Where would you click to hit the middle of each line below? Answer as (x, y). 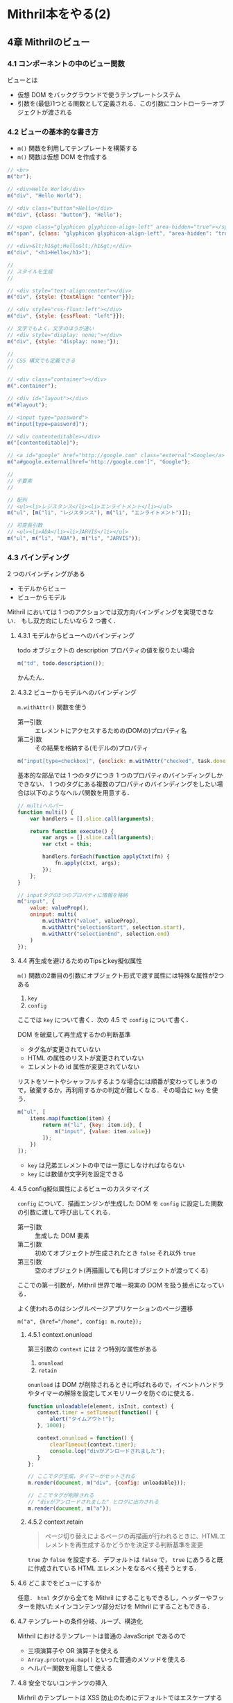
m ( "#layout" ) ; (28, 405)
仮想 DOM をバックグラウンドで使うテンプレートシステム (99, 94)
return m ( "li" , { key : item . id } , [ (92, 1125)
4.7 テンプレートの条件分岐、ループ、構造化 (80, 1621)
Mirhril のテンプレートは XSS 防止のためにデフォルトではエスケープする (120, 1697)
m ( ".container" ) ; (32, 386)
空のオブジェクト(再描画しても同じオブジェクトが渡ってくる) (121, 1270)
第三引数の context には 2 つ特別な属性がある (93, 1349)
